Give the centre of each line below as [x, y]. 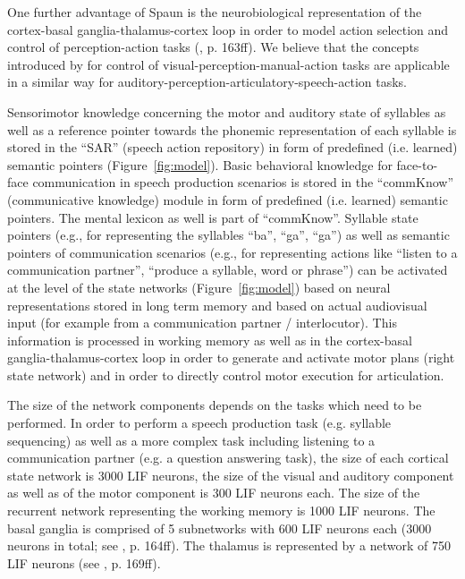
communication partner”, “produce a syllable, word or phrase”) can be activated [228, 270]
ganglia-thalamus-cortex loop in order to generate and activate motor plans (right [231, 358]
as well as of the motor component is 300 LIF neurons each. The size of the [214, 493]
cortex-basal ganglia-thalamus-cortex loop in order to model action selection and [228, 29]
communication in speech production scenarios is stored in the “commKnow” [243, 182]
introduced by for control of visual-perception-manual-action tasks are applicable [228, 64]
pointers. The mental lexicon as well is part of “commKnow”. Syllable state [213, 217]
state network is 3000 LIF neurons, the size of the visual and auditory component [231, 475]
